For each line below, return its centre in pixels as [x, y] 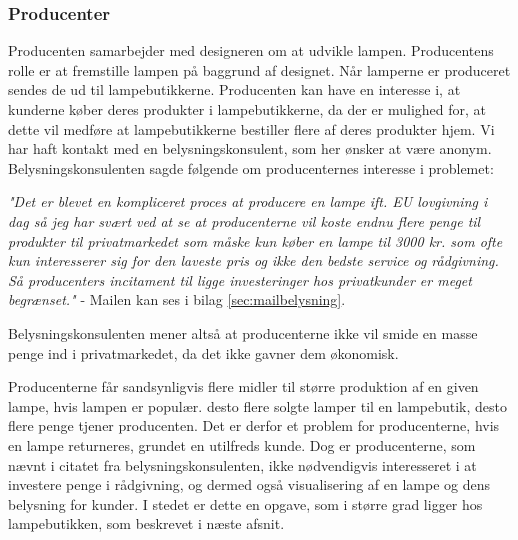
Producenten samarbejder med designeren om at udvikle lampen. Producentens [251, 50]
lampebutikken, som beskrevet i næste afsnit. [146, 523]
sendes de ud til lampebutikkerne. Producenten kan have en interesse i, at [234, 89]
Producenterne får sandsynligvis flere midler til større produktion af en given [243, 386]
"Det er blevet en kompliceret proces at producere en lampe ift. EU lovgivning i [248, 201]
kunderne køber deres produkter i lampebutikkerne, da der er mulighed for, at [247, 109]
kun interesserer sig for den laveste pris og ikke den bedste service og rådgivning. [253, 260]
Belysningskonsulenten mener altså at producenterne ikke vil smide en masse [243, 332]
